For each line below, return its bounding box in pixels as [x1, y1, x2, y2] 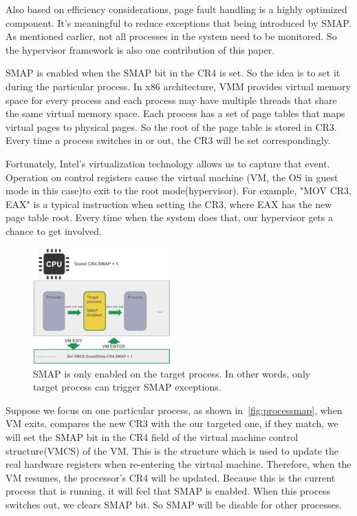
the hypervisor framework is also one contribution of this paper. [6, 42, 275, 56]
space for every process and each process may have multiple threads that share [6, 92, 337, 107]
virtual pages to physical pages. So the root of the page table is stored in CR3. [6, 119, 337, 134]
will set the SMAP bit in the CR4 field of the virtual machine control [6, 430, 299, 444]
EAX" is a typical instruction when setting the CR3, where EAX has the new [6, 196, 332, 211]
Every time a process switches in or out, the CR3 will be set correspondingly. [6, 133, 331, 147]
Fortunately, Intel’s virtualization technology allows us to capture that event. [6, 156, 330, 170]
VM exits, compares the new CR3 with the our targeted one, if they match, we [6, 416, 338, 431]
